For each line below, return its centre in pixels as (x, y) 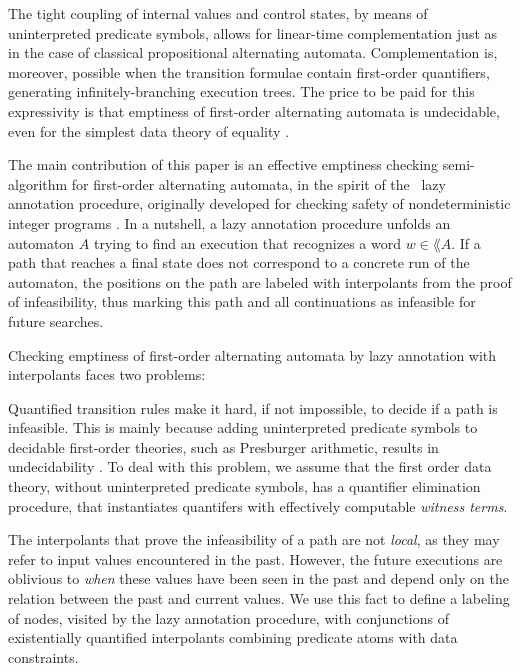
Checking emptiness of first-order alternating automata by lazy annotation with (252, 354)
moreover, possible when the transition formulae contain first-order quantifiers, (249, 71)
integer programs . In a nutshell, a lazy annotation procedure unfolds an (229, 222)
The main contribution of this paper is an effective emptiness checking (223, 164)
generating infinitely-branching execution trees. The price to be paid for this (241, 91)
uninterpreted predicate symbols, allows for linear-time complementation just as (253, 32)
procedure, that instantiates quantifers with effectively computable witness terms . (258, 505)
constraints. (43, 656)
